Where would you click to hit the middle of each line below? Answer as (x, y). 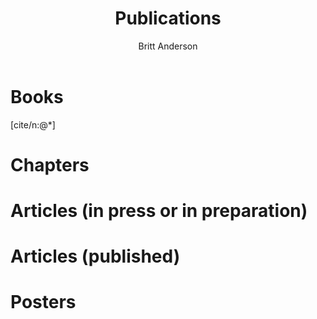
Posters (43, 302)
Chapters (50, 164)
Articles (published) (95, 256)
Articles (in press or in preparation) (159, 211)
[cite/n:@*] (33, 124)
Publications (168, 18)
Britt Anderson (168, 46)
